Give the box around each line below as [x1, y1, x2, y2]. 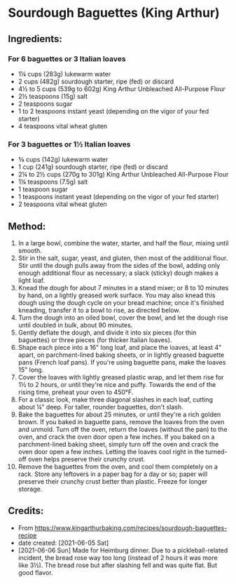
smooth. [18, 246, 43, 254]
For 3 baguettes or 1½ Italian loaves [8, 139, 131, 149]
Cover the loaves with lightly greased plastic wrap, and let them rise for [18, 373, 224, 381]
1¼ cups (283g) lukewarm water [18, 69, 111, 78]
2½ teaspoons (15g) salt [18, 92, 88, 100]
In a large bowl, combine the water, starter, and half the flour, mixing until [18, 238, 229, 247]
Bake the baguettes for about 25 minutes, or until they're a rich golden [18, 410, 221, 419]
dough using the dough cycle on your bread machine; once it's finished [18, 298, 225, 306]
